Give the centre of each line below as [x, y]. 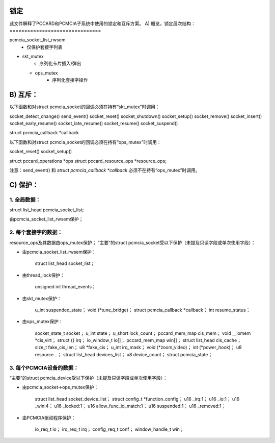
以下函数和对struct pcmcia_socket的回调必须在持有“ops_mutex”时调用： [85, 142]
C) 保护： [24, 184]
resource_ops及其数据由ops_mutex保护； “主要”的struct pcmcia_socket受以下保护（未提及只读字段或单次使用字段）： [132, 242]
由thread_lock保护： [43, 275]
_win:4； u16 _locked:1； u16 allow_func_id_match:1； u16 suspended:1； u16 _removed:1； [130, 406]
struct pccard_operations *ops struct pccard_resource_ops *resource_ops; [88, 161]
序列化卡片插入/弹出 [60, 63]
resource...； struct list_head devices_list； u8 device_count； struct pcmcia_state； [124, 354]
